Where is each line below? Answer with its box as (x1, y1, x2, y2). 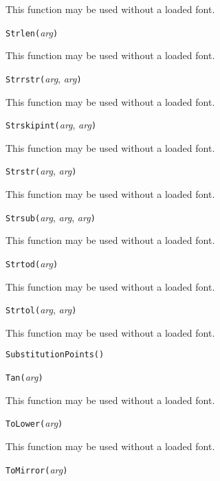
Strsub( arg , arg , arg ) (5, 210, 96, 224)
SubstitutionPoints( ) (5, 350, 104, 360)
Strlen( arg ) (5, 25, 58, 39)
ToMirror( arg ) (5, 462, 68, 476)
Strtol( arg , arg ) (5, 302, 77, 317)
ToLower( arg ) (5, 416, 63, 430)
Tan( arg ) (5, 370, 43, 383)
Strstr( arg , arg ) (5, 164, 77, 178)
